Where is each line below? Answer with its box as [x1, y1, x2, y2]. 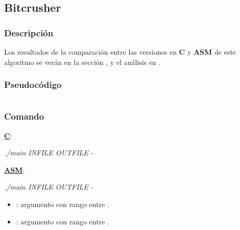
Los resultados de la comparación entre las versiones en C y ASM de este [4, 47, 236, 57]
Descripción [4, 26, 54, 39]
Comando [4, 110, 44, 123]
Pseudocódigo [4, 78, 62, 91]
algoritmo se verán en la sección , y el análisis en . [4, 56, 161, 67]
